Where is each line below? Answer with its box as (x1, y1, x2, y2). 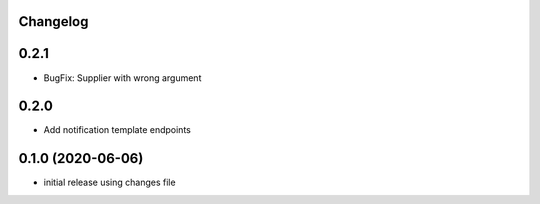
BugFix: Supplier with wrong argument (43, 71, 202, 84)
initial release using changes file (43, 176, 176, 189)
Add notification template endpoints (43, 124, 192, 136)
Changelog (18, 13, 89, 30)
